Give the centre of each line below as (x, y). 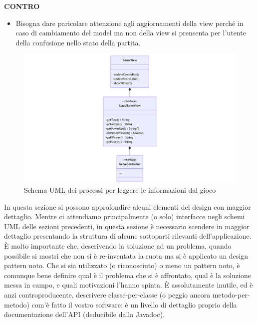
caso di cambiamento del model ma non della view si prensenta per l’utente (131, 33)
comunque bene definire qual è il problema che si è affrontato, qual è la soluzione (128, 275)
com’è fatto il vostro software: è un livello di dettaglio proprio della (134, 304)
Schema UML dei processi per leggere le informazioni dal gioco (120, 190)
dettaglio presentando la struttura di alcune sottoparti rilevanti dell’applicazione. (128, 236)
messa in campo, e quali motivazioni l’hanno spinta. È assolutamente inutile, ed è (128, 285)
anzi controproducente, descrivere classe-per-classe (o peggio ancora (107, 295)
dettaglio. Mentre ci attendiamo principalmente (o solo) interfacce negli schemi (125, 216)
